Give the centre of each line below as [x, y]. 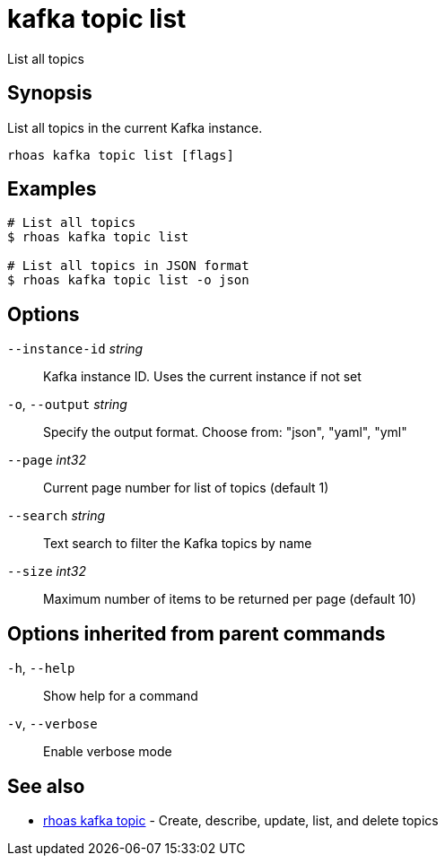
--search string [57, 516]
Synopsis [50, 93]
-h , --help [41, 668]
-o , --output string [67, 405]
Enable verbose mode [108, 752]
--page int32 [47, 460]
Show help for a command [121, 696]
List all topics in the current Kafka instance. [135, 127]
